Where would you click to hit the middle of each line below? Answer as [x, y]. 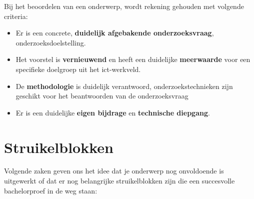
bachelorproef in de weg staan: [51, 190]
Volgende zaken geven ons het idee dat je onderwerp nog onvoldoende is [114, 171]
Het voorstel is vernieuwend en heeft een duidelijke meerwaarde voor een [133, 59]
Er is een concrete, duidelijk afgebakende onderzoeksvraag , [115, 33]
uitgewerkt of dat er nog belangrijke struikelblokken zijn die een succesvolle [119, 181]
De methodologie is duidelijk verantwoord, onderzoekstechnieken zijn [124, 86]
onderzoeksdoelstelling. [51, 42]
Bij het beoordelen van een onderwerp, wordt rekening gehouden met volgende [124, 6]
